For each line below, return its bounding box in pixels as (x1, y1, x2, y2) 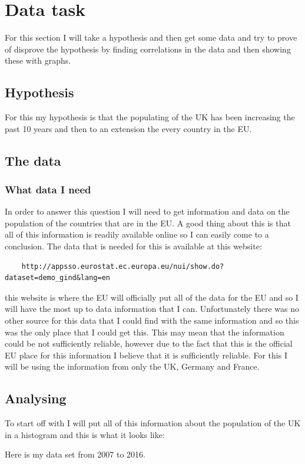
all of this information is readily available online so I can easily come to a (5, 228, 269, 241)
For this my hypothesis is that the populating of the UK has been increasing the (5, 111, 295, 123)
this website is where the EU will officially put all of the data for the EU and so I (5, 291, 299, 303)
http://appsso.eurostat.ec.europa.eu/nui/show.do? (21, 262, 224, 271)
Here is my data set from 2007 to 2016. (5, 448, 145, 460)
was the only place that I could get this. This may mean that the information (5, 325, 284, 338)
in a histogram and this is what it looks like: (5, 428, 165, 440)
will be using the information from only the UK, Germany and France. (5, 360, 260, 373)
